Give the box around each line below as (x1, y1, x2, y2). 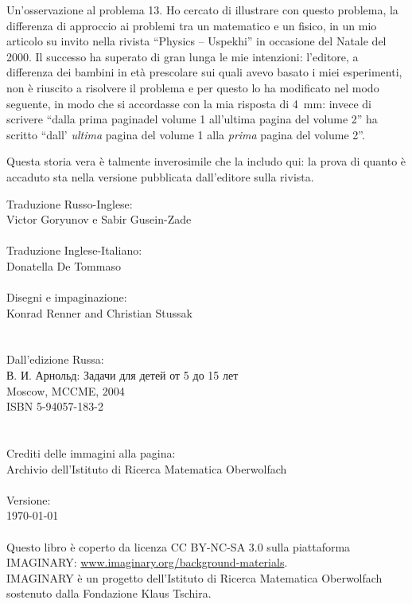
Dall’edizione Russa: (6, 351, 104, 368)
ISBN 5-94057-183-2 (6, 398, 103, 415)
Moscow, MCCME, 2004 (6, 382, 125, 399)
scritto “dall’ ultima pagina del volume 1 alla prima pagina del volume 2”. (6, 126, 365, 142)
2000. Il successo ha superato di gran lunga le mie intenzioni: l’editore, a (6, 48, 359, 64)
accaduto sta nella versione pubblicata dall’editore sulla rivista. (6, 168, 314, 185)
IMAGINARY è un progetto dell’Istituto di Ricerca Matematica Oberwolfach (6, 569, 383, 586)
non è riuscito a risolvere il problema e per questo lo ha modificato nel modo (6, 79, 379, 95)
